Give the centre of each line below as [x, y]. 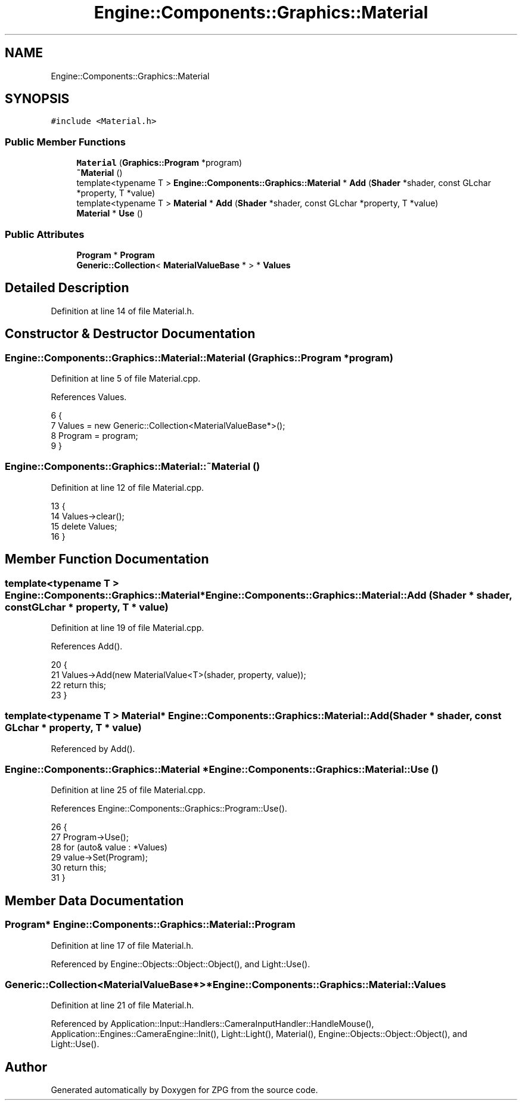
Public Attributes [45, 234]
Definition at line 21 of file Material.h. [122, 1005]
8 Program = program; [94, 436]
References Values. [89, 397]
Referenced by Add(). [93, 748]
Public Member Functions [65, 142]
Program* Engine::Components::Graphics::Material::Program [150, 925]
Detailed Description [67, 288]
